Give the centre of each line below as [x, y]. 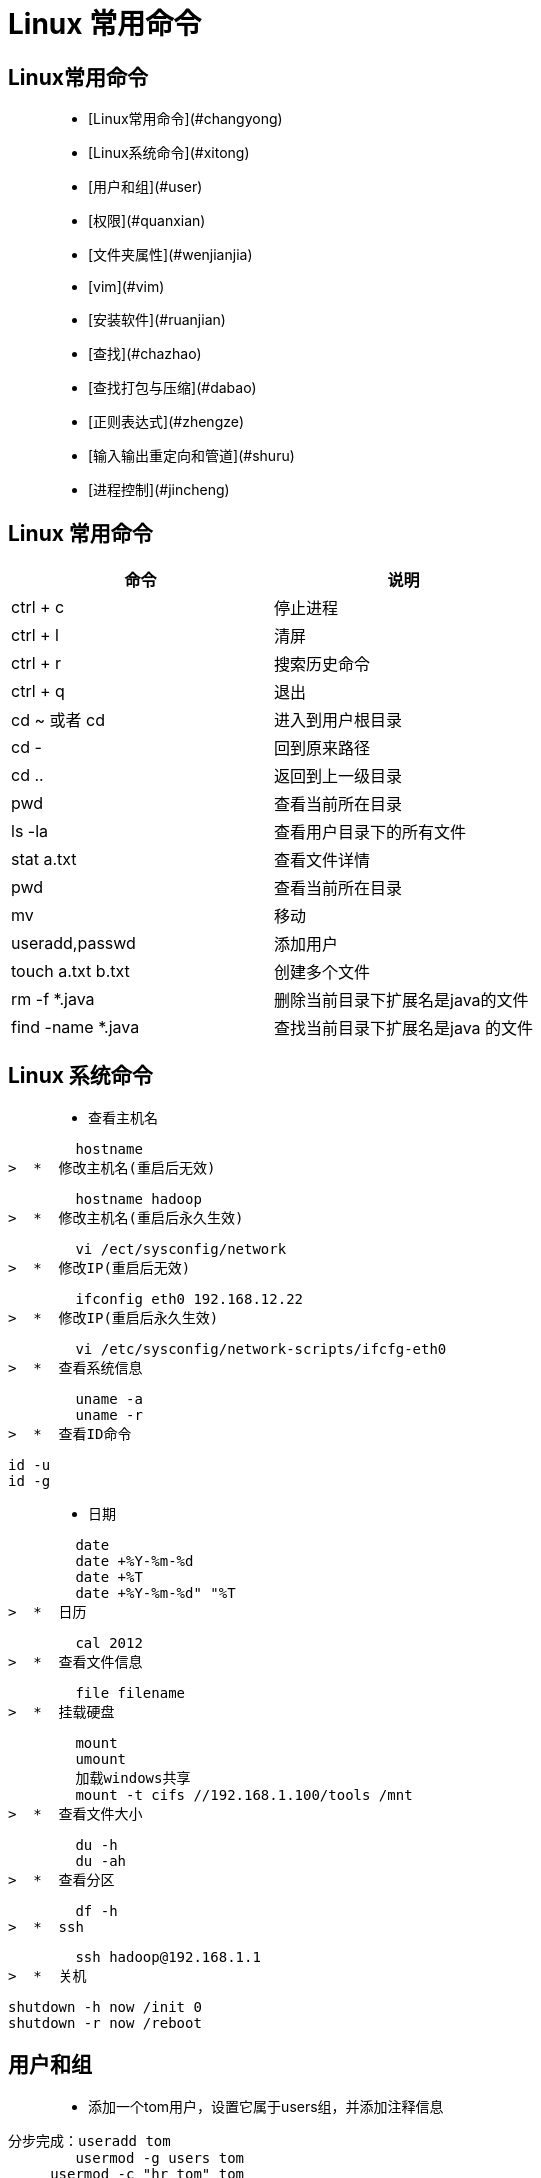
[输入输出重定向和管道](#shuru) [191, 456]
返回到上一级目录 [338, 776]
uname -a [109, 1398]
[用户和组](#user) [145, 187]
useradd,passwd [73, 943]
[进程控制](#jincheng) [159, 490]
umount [101, 1758]
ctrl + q [38, 691]
